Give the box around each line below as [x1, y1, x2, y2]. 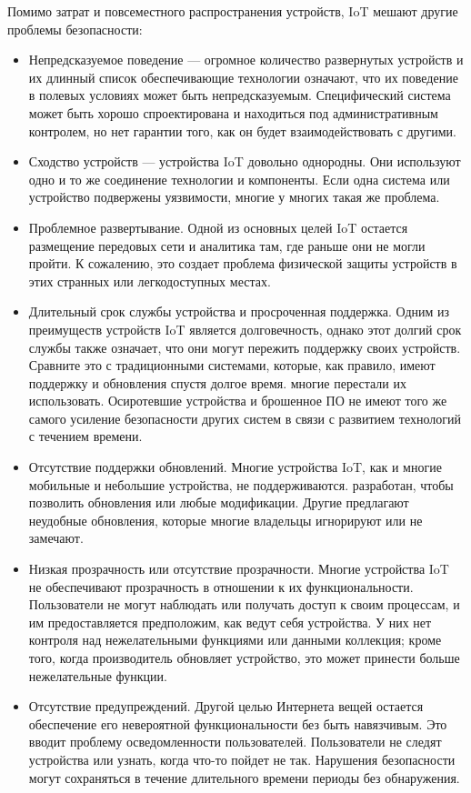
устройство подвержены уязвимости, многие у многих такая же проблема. [28, 187, 440, 206]
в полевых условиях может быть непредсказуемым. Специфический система [28, 85, 451, 105]
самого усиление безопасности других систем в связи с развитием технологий [28, 408, 461, 427]
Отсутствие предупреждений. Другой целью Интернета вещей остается [28, 697, 424, 716]
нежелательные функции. [28, 666, 167, 685]
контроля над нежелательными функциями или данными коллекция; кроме [28, 630, 442, 649]
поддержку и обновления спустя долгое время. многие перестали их [28, 373, 406, 392]
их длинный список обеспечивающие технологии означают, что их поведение [28, 67, 458, 86]
